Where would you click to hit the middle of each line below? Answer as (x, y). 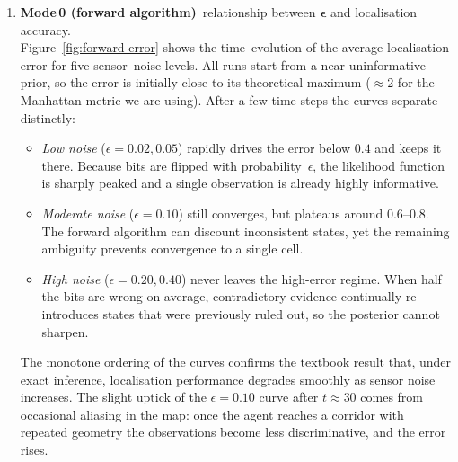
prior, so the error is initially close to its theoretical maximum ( (195, 82)
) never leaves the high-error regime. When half (311, 278)
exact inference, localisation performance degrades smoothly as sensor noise (228, 379)
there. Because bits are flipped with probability (172, 165)
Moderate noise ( (88, 213)
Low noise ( (74, 148)
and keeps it (408, 148)
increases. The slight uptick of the (113, 397)
